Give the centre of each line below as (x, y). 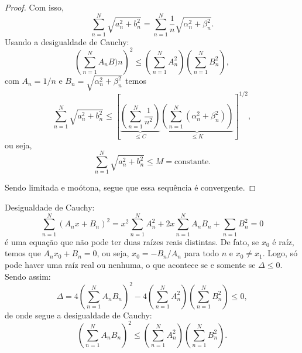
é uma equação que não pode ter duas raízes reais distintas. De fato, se (132, 241)
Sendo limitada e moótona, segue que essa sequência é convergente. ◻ (131, 187)
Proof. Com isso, (34, 7)
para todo (202, 253)
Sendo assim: (28, 276)
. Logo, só (280, 253)
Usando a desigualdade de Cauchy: (67, 41)
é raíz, (283, 241)
